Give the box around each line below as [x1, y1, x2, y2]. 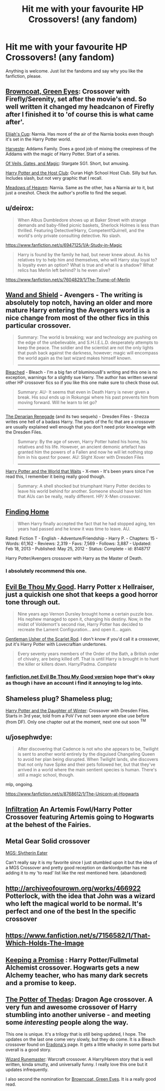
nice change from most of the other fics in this [5, 313, 150, 322]
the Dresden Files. [5, 429, 43, 435]
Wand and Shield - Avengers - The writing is [5, 290, 143, 299]
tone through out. [5, 598, 60, 606]
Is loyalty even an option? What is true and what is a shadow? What [17, 262, 154, 268]
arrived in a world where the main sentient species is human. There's [17, 767, 157, 773]
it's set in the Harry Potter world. [5, 136, 71, 142]
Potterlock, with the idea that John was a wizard [5, 892, 156, 900]
